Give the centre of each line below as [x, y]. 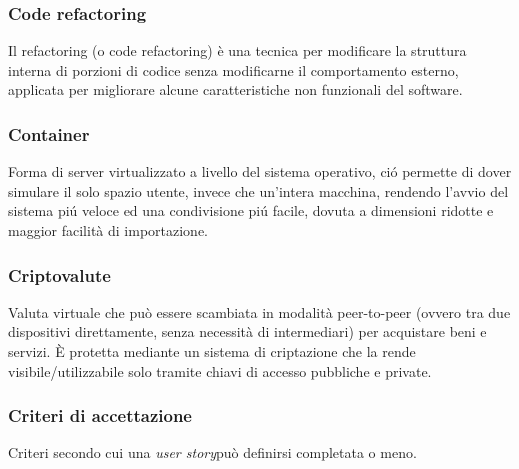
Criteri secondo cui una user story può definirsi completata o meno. [212, 452]
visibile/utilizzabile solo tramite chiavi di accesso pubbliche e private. [220, 370]
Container [49, 133]
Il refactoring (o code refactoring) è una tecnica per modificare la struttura [237, 50]
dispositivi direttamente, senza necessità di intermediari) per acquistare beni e [247, 331]
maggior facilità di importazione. [108, 230]
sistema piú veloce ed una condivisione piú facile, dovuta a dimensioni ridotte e [251, 210]
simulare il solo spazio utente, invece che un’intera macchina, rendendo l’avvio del [258, 190]
